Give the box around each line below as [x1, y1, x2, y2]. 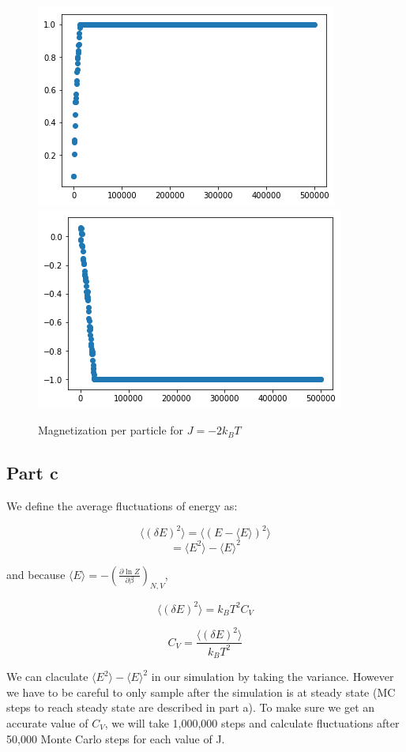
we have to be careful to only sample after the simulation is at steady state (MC [6, 683, 396, 700]
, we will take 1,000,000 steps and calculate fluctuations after [104, 715, 400, 731]
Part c [6, 461, 58, 485]
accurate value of [6, 715, 88, 731]
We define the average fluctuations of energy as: [6, 497, 238, 513]
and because [6, 566, 66, 582]
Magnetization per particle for [38, 422, 184, 438]
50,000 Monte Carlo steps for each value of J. [6, 730, 225, 746]
